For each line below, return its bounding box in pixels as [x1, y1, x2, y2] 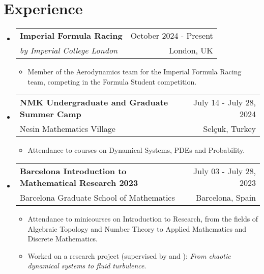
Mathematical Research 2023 [19, 176, 138, 188]
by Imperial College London [19, 44, 118, 57]
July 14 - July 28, [193, 96, 256, 108]
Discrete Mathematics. [27, 233, 98, 244]
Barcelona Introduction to [19, 165, 127, 177]
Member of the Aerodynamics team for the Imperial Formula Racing [27, 66, 242, 77]
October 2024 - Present [130, 30, 213, 42]
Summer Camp [19, 108, 81, 120]
